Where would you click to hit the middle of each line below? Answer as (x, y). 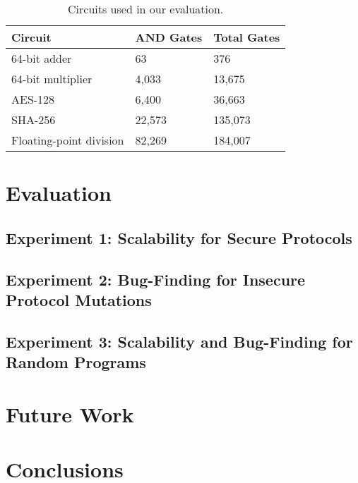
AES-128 (33, 99)
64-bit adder (42, 58)
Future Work (70, 414)
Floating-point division (68, 140)
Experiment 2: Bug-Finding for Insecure (156, 279)
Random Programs (76, 362)
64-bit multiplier (52, 79)
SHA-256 (34, 120)
